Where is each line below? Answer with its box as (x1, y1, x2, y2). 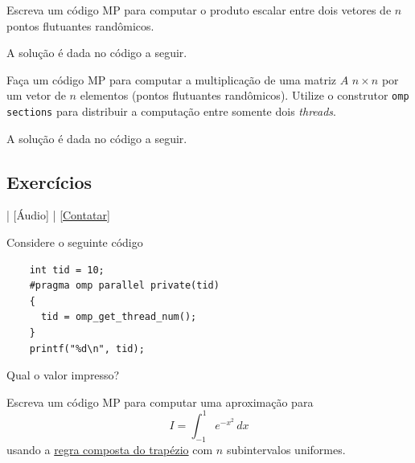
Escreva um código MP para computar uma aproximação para (6, 393, 314, 410)
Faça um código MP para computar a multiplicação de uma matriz (6, 71, 337, 88)
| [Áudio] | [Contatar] (6, 207, 110, 223)
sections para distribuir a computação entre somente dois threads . (6, 103, 336, 120)
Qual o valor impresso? (6, 367, 120, 383)
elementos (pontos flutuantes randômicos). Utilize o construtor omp (80, 87, 409, 104)
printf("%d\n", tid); (29, 342, 145, 354)
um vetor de (6, 87, 66, 104)
